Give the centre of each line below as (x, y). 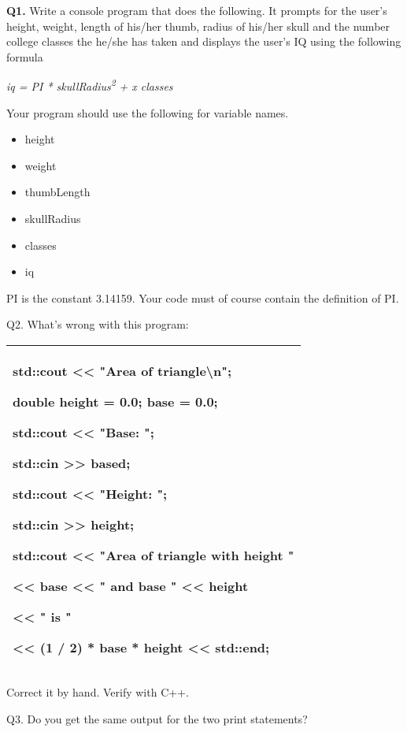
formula (25, 56)
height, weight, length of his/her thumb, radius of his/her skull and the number (198, 26)
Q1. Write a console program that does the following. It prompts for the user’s (197, 10)
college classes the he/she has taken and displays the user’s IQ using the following (204, 41)
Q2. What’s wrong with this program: (98, 324)
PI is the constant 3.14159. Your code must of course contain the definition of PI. (203, 297)
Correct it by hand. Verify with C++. (98, 691)
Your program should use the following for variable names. (148, 112)
